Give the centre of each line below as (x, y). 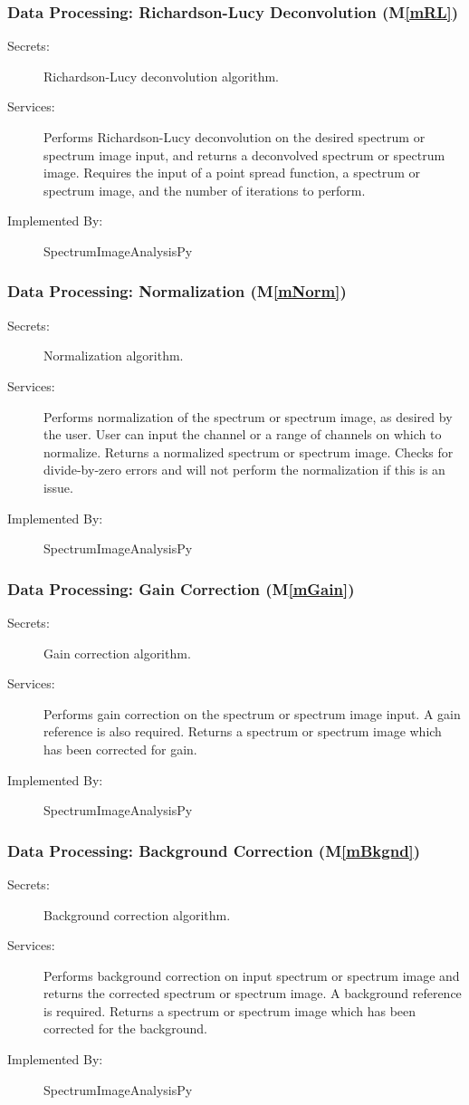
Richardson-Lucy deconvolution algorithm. (161, 76)
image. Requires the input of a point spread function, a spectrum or (232, 173)
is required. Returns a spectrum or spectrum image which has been (230, 1010)
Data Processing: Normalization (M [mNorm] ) (177, 291)
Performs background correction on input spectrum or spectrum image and (252, 975)
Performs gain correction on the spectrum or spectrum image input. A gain (252, 713)
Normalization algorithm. (114, 356)
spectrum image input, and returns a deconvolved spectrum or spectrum (244, 154)
